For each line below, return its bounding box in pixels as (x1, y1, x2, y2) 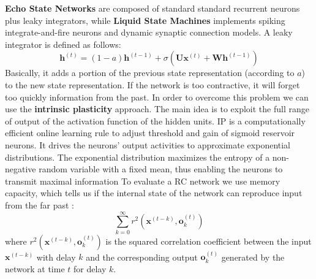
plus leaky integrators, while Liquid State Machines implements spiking (5, 13, 285, 26)
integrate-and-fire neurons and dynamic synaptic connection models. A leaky (5, 26, 293, 39)
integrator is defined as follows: (5, 37, 121, 50)
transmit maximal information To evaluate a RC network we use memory (5, 174, 280, 187)
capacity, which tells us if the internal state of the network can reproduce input (5, 186, 303, 199)
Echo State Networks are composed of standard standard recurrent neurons (5, 2, 300, 14)
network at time (5, 262, 65, 275)
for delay (73, 262, 107, 275)
